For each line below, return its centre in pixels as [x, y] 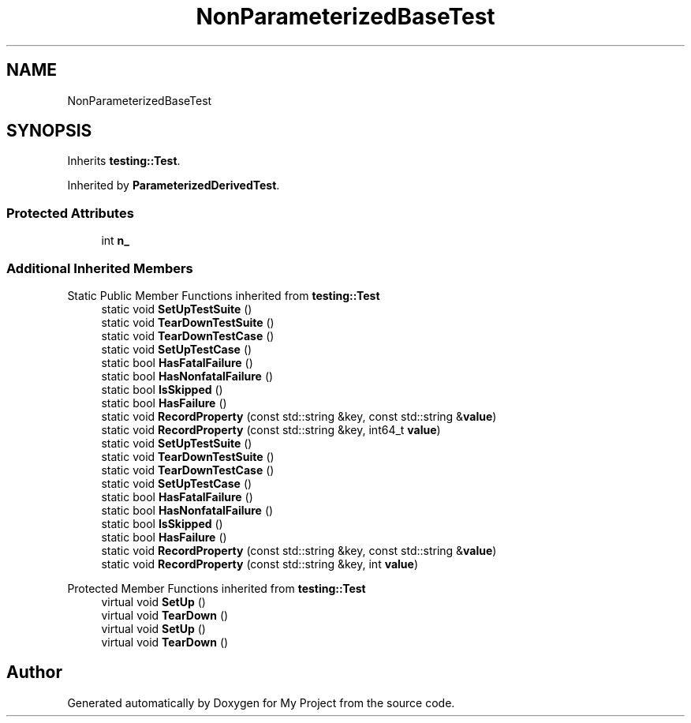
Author [34, 672]
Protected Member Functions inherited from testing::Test [217, 588]
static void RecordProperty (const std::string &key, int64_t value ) [271, 429]
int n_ [115, 241]
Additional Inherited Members [100, 268]
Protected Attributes [70, 213]
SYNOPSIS [49, 131]
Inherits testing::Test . [124, 161]
